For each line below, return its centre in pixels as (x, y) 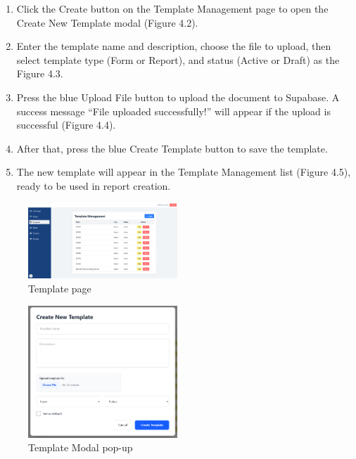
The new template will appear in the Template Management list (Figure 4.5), (184, 172)
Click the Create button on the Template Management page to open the (172, 8)
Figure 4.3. (40, 73)
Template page (60, 288)
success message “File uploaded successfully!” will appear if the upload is (173, 111)
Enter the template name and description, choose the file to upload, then (174, 46)
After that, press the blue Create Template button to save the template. (172, 148)
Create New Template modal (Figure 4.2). (107, 22)
